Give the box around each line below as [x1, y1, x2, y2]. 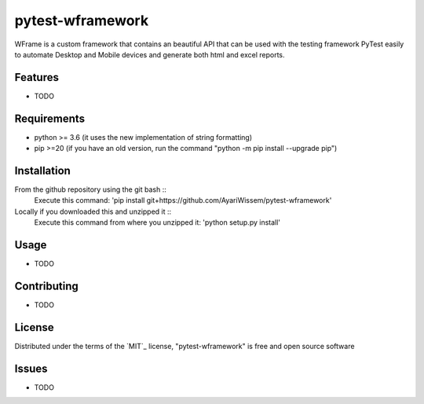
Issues [14, 362, 48, 375]
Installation [14, 163, 71, 177]
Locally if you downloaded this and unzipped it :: [14, 207, 172, 216]
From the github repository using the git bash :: [14, 185, 166, 194]
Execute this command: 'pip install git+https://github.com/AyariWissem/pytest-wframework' [34, 196, 332, 205]
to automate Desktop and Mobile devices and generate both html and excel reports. [14, 50, 285, 59]
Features [14, 71, 59, 84]
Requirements [14, 112, 86, 125]
